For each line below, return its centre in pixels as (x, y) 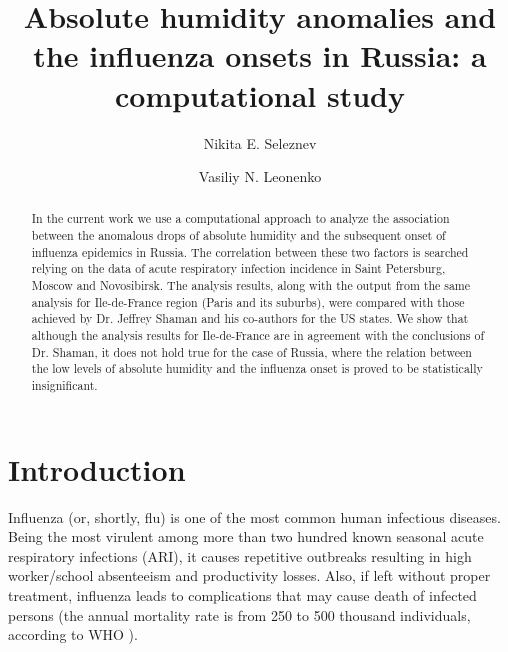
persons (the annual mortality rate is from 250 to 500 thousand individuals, (239, 614)
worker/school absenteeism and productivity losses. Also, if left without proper (249, 575)
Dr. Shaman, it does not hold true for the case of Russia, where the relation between (251, 351)
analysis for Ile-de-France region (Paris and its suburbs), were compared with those (248, 301)
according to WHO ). (73, 634)
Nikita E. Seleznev (260, 142)
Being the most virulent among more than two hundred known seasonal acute (246, 536)
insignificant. (64, 385)
